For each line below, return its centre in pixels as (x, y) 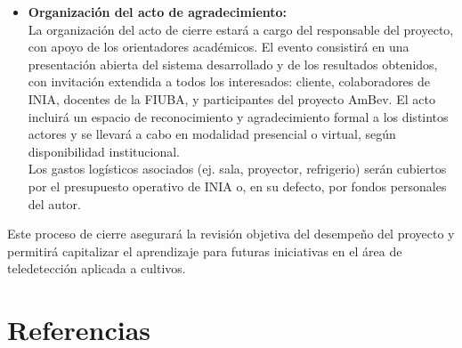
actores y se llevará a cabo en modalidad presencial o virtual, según (212, 134)
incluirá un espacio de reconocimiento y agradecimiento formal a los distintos (238, 116)
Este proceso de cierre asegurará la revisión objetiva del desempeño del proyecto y (231, 234)
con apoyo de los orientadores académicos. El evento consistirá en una (219, 47)
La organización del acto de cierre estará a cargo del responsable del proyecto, (241, 29)
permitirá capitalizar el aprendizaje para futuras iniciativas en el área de (205, 251)
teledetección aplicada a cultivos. (97, 268)
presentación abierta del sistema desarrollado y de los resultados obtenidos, (233, 64)
